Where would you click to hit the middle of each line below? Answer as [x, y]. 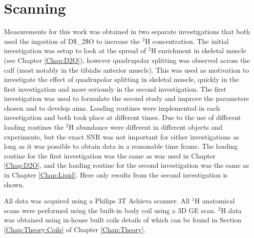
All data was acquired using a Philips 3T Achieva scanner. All [97, 201]
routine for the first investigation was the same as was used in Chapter [110, 155]
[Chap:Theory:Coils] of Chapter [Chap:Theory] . [75, 229]
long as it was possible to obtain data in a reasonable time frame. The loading [121, 146]
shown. [14, 184]
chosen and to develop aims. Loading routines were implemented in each [112, 108]
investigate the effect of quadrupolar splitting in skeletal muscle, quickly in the [122, 79]
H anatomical [215, 201]
